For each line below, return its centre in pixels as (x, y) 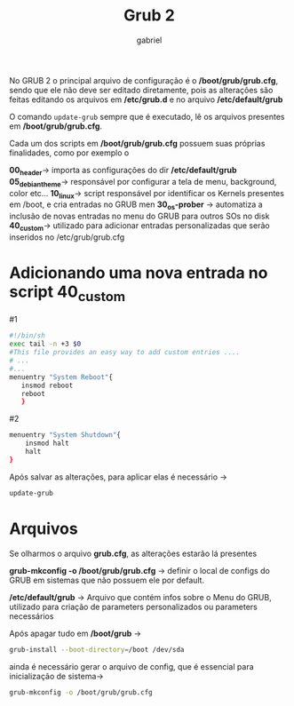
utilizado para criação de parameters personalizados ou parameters (133, 607)
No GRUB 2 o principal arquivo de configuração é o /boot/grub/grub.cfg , (144, 80)
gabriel (149, 40)
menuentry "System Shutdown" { (65, 435)
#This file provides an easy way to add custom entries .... (125, 353)
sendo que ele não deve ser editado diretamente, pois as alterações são (141, 90)
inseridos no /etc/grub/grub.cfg (67, 237)
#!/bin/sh (28, 336)
